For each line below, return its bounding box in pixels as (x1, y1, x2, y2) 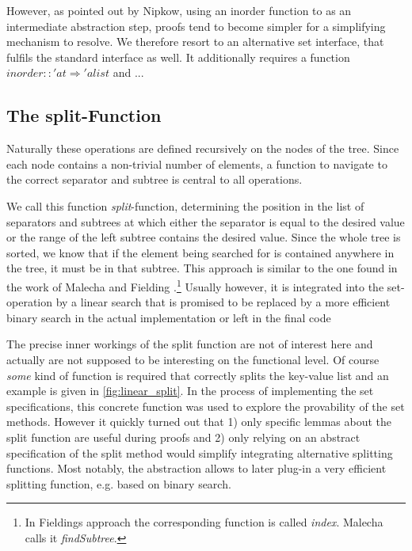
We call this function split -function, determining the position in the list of (6, 197, 364, 214)
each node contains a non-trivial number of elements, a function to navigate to (6, 155, 387, 172)
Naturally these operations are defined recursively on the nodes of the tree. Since (6, 140, 399, 157)
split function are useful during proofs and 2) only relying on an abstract (6, 428, 360, 445)
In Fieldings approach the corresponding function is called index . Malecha (25, 514, 383, 530)
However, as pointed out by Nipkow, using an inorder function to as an (6, 2, 352, 18)
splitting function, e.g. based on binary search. (6, 475, 231, 492)
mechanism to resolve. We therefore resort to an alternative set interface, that (6, 33, 384, 50)
